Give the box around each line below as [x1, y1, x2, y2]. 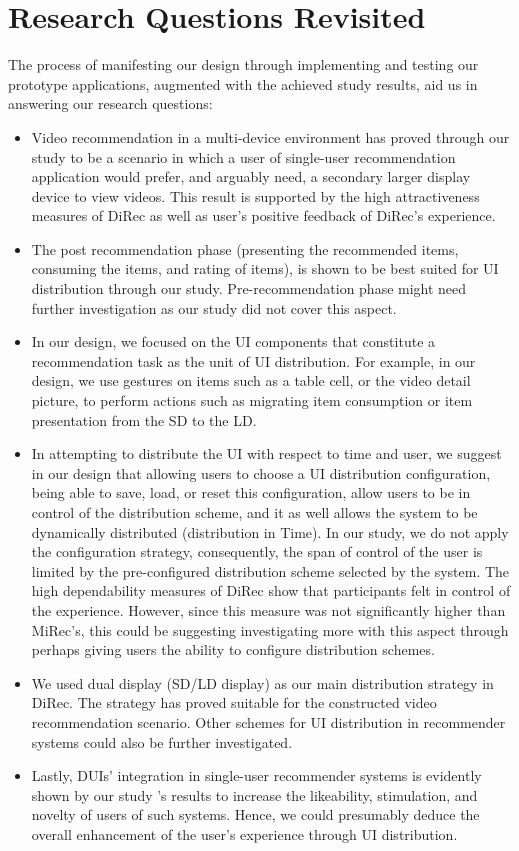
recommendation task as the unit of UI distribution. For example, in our [31, 350, 476, 371]
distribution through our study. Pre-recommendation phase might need [31, 278, 467, 299]
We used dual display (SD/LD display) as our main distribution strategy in [31, 672, 494, 693]
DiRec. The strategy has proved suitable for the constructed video [31, 692, 437, 713]
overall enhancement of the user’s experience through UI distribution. [31, 823, 458, 844]
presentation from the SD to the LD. [31, 409, 257, 430]
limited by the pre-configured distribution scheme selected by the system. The [31, 560, 510, 581]
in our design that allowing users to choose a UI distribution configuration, [31, 462, 491, 483]
